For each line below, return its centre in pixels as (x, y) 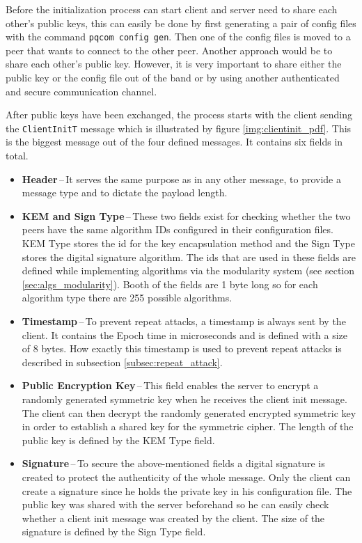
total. (17, 156)
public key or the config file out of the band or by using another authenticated (173, 78)
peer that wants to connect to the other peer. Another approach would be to (169, 50)
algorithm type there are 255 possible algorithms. (127, 298)
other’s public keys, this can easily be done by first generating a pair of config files (181, 23)
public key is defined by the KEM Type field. (118, 440)
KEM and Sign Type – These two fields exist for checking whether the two (186, 215)
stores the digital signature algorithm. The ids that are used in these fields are (189, 257)
